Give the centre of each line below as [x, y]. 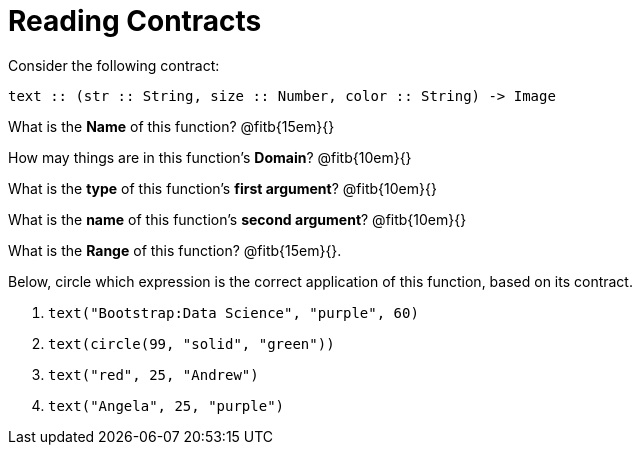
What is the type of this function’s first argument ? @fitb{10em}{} [222, 188]
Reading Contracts [135, 21]
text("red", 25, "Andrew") [153, 374]
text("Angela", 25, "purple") [166, 405]
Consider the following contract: [114, 65]
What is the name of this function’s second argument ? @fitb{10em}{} [237, 219]
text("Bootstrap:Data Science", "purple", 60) [233, 312]
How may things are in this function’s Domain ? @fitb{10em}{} [210, 157]
